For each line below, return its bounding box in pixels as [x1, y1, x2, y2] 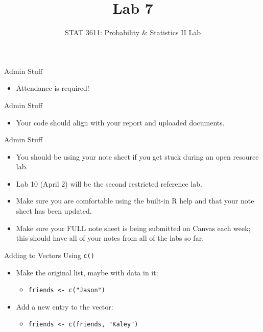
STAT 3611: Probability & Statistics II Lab [65, 27, 201, 38]
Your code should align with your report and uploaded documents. [16, 117, 225, 127]
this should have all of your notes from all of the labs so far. [16, 233, 204, 243]
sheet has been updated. [16, 206, 92, 216]
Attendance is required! [16, 83, 89, 93]
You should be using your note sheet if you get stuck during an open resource [16, 151, 259, 162]
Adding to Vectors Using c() [4, 249, 94, 260]
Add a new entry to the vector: [16, 301, 113, 312]
